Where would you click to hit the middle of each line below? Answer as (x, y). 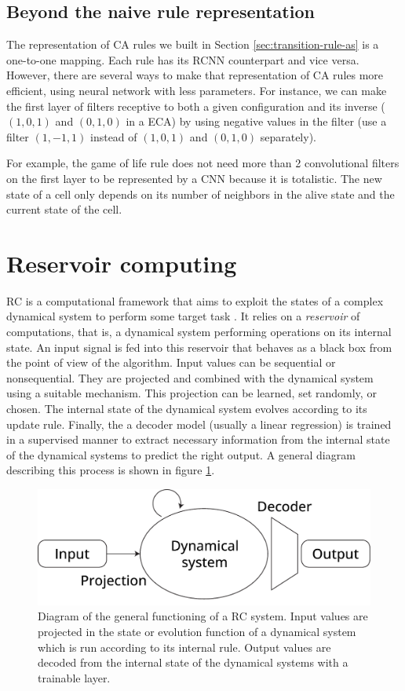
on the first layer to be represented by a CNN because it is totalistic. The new (194, 178)
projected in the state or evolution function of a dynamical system (197, 631)
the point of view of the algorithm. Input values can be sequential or (171, 362)
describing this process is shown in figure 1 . (111, 470)
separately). (288, 136)
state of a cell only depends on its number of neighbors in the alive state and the (201, 194)
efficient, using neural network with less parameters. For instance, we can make (197, 90)
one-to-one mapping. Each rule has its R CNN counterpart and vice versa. (183, 59)
